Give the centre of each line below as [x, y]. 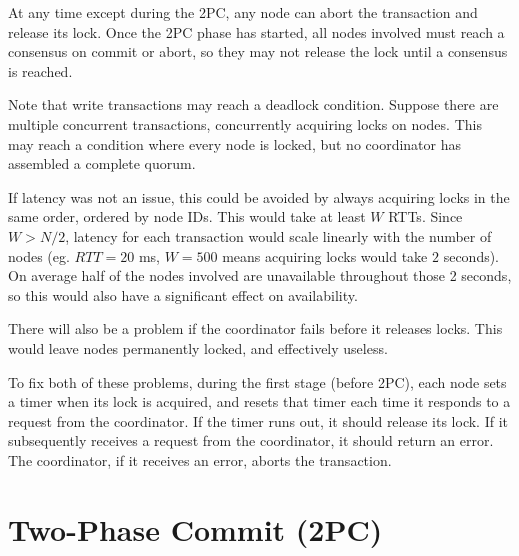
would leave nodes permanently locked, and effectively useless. [198, 347]
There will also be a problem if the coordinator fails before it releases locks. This [255, 328]
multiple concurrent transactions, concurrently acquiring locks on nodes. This [245, 123]
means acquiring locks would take [325, 255]
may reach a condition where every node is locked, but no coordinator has [235, 143]
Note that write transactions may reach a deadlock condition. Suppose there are [253, 104]
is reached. [40, 70]
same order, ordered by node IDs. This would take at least [187, 216]
